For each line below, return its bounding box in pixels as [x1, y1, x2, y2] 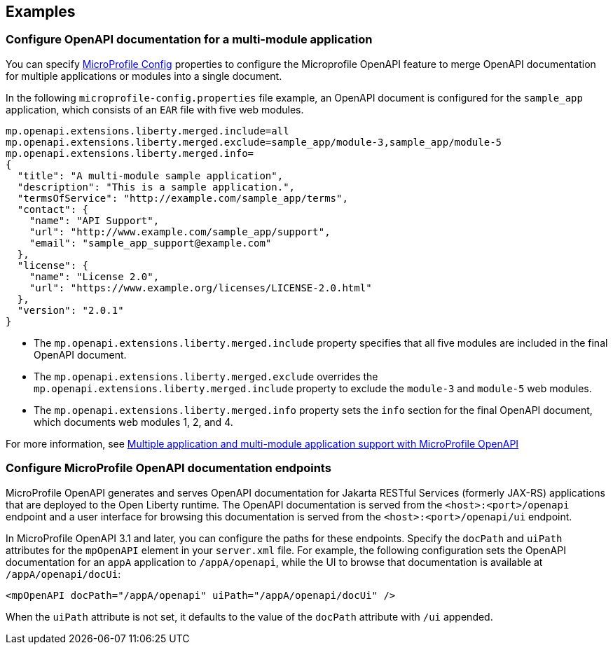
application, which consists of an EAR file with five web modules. [6, 103, 304, 116]
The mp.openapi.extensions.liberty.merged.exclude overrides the [34, 370, 378, 382]
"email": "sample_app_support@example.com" [29, 237, 272, 249]
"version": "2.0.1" [17, 304, 124, 316]
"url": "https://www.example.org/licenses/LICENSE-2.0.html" [29, 282, 372, 293]
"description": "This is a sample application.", [17, 181, 296, 193]
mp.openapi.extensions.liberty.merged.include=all [6, 125, 289, 137]
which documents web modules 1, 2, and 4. [34, 415, 233, 428]
